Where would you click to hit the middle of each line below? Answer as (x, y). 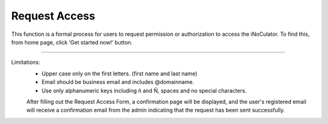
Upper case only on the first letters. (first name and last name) (119, 74)
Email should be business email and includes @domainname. (118, 82)
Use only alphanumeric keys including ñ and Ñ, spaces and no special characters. (144, 91)
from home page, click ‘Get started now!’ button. (72, 42)
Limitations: (26, 62)
